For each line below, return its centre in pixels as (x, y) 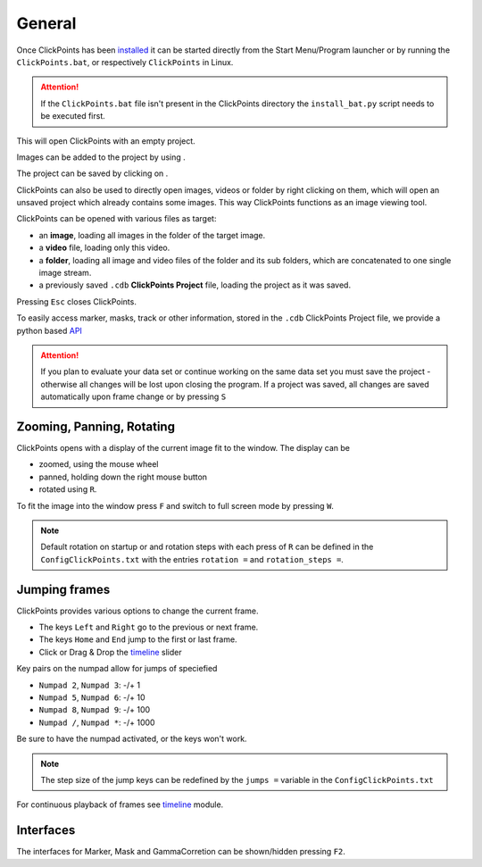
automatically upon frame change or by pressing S (133, 396)
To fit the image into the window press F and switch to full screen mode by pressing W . (175, 505)
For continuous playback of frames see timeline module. (120, 804)
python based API (49, 330)
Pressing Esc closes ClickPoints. (77, 301)
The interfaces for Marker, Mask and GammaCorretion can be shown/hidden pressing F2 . (181, 852)
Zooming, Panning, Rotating (96, 426)
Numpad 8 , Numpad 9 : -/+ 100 (95, 710)
